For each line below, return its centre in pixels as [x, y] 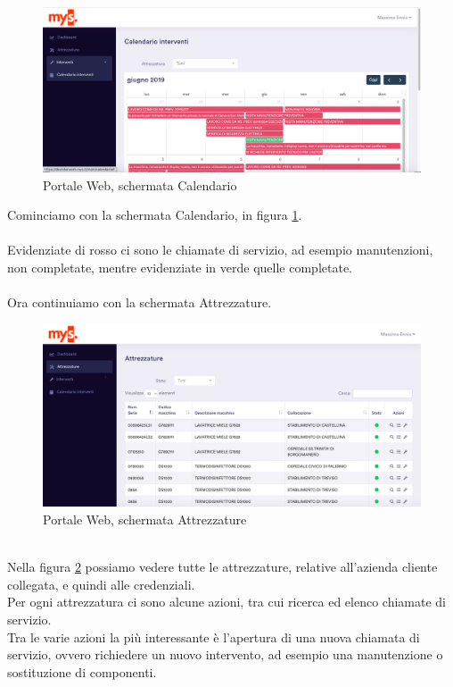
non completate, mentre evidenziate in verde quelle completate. [180, 268]
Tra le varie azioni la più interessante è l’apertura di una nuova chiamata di [214, 637]
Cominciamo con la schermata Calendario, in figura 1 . [155, 215]
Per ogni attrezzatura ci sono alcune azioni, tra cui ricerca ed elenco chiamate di [227, 602]
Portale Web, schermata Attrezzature [145, 519]
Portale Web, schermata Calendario [140, 184]
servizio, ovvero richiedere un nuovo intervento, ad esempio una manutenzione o [225, 654]
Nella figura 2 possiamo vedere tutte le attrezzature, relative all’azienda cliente [222, 567]
